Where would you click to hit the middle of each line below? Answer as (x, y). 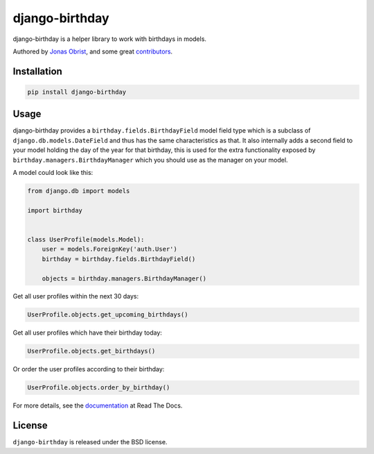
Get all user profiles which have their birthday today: (88, 333)
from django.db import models (79, 191)
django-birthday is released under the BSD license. (90, 442)
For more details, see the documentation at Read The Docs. (98, 405)
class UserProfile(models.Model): (86, 239)
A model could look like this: (53, 173)
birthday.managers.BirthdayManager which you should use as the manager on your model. (150, 160)
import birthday (55, 210)
